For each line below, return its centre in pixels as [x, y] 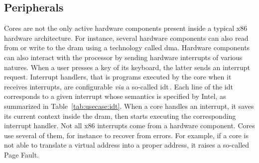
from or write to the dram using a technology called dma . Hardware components [127, 47]
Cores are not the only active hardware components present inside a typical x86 [126, 28]
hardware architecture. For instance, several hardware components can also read [126, 38]
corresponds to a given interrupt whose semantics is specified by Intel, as [115, 96]
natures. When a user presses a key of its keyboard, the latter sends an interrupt [127, 67]
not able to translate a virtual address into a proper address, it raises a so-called [127, 145]
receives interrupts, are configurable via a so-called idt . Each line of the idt [119, 86]
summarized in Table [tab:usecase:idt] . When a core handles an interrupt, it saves [129, 106]
